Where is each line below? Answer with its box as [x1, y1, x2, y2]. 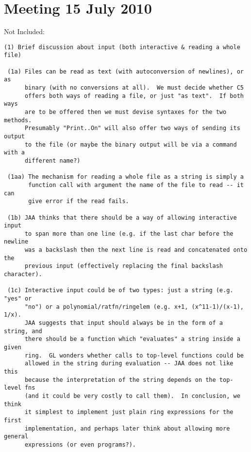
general [4, 433, 29, 440]
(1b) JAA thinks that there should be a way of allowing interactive [7, 214, 237, 221]
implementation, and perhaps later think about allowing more [24, 425, 230, 432]
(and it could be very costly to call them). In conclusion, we [24, 392, 240, 399]
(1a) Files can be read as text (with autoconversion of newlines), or [7, 68, 244, 75]
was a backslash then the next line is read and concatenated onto [24, 246, 248, 254]
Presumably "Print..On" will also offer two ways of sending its [24, 125, 240, 132]
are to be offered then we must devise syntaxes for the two [24, 108, 227, 115]
